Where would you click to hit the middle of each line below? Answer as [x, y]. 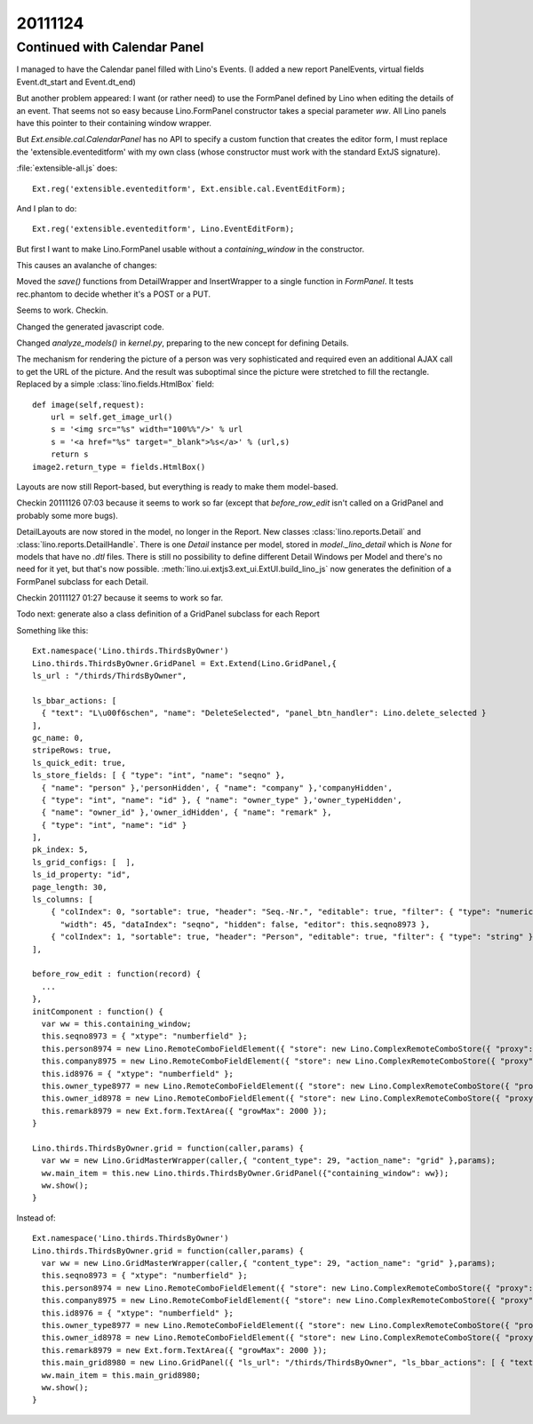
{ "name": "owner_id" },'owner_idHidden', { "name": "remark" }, [187, 812]
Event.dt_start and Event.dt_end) [76, 82]
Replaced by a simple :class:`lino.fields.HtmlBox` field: [115, 384]
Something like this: [52, 630]
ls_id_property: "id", [82, 875]
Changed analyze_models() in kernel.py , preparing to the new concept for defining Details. [183, 343]
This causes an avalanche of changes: [87, 266]
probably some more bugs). [68, 515]
